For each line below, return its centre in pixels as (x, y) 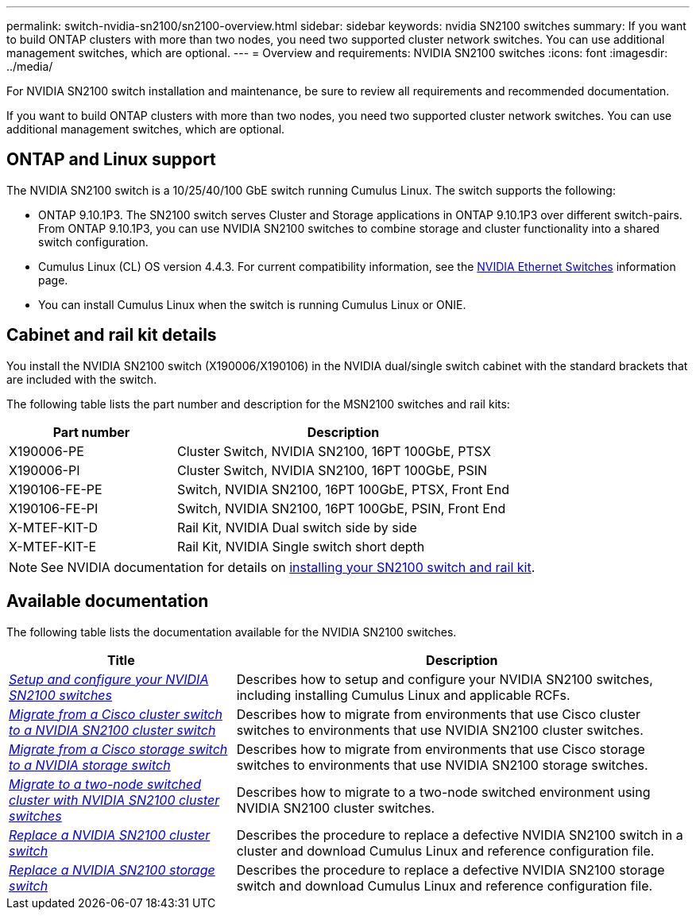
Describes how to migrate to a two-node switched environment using (443, 792)
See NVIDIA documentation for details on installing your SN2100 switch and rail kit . (288, 567)
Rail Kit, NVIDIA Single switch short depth (301, 546)
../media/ (30, 66)
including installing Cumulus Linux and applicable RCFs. (403, 695)
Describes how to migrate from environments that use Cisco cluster (438, 714)
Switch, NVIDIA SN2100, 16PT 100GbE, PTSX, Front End (343, 489)
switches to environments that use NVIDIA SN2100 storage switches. (442, 765)
